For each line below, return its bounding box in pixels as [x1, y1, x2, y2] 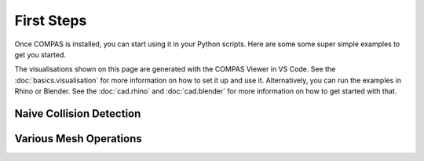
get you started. [14, 49, 67, 59]
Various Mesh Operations [14, 132, 143, 145]
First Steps [14, 12, 87, 29]
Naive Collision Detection [14, 107, 141, 120]
